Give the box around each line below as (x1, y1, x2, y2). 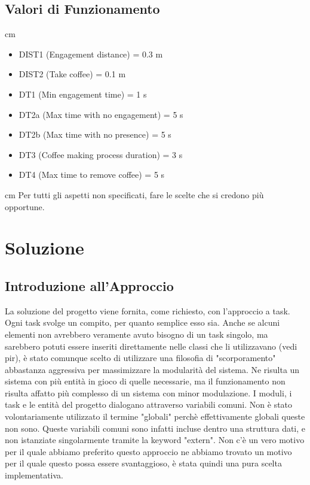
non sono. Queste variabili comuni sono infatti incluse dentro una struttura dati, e (5, 422, 306, 434)
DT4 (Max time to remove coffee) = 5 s (19, 168, 165, 181)
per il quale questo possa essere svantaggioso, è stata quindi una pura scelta (5, 457, 282, 469)
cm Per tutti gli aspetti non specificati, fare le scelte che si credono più (5, 188, 264, 201)
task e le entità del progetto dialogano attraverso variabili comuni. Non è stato (5, 398, 293, 411)
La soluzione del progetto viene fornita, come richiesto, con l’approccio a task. (5, 304, 290, 317)
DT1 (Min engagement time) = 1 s (19, 87, 147, 100)
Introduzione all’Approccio (5, 276, 174, 295)
